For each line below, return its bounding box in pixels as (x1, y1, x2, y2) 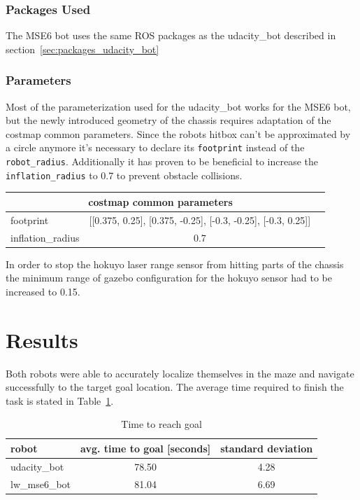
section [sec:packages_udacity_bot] (6, 41, 159, 56)
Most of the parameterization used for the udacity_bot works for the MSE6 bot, (6, 99, 351, 113)
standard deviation (220, 440, 313, 455)
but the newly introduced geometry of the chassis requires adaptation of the (6, 113, 331, 127)
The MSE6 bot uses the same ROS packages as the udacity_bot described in (6, 28, 336, 43)
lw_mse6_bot (10, 476, 71, 491)
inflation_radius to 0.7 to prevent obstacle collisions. (6, 167, 243, 182)
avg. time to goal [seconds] (80, 440, 211, 455)
